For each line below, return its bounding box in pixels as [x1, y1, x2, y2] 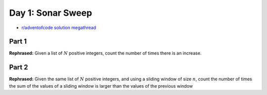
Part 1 [9, 37, 27, 46]
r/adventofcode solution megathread [21, 25, 96, 31]
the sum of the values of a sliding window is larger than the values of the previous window [9, 83, 193, 89]
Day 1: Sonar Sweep [9, 7, 92, 18]
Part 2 [9, 63, 28, 71]
